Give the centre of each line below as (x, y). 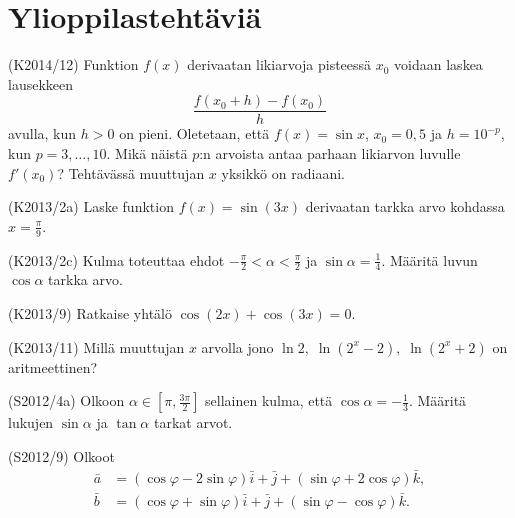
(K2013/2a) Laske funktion (91, 206)
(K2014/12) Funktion (73, 64)
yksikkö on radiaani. (283, 172)
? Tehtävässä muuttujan (131, 172)
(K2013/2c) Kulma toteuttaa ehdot (116, 259)
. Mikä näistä (147, 152)
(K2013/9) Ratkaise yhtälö (90, 313)
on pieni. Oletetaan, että (194, 133)
